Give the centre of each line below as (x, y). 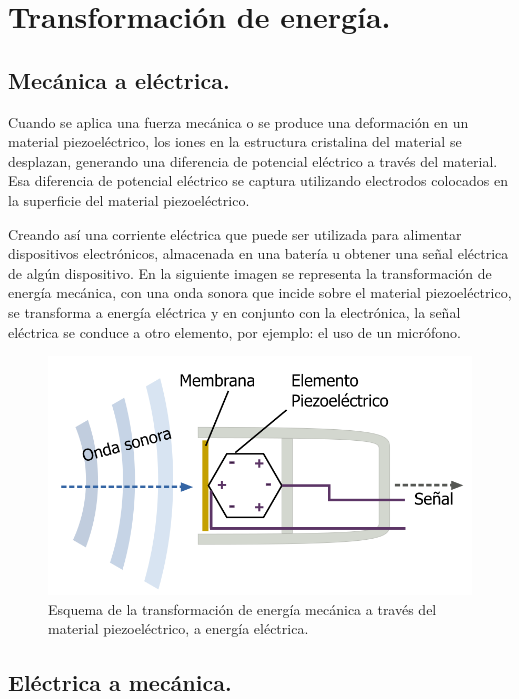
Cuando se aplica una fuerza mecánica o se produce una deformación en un (238, 121)
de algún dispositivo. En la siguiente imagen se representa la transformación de (250, 272)
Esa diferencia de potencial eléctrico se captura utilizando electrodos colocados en (258, 180)
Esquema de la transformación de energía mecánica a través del (242, 608)
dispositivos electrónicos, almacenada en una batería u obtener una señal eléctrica (258, 253)
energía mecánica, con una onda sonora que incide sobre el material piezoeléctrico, (260, 292)
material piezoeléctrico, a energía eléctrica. (178, 628)
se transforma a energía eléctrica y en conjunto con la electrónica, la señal (234, 311)
